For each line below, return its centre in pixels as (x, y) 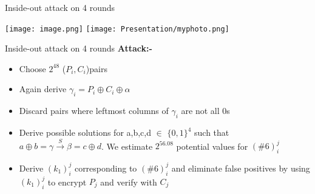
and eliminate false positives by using (241, 168)
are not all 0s (205, 111)
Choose (32, 68)
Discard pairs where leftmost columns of (94, 111)
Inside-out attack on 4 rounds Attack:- (79, 48)
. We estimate (127, 146)
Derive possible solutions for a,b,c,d (85, 132)
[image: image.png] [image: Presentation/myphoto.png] (117, 29)
